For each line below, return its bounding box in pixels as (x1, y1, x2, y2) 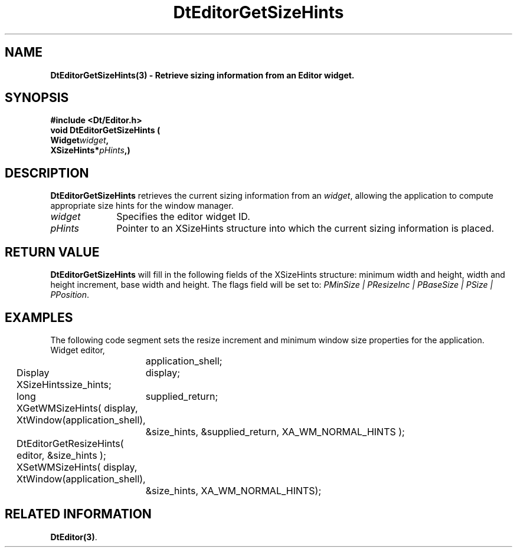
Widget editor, (50, 344, 105, 355)
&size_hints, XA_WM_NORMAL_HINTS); (145, 484, 322, 497)
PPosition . (50, 290, 90, 300)
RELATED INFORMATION (5, 507, 152, 522)
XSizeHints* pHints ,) (50, 145, 130, 156)
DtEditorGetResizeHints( (17, 437, 124, 449)
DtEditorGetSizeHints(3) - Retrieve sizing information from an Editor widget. (50, 70, 355, 80)
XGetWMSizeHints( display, (17, 402, 138, 414)
